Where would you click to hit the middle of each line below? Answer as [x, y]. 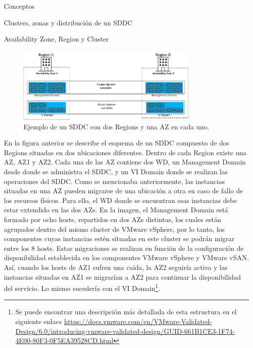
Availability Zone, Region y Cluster [56, 39]
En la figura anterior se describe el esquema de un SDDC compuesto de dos [117, 143]
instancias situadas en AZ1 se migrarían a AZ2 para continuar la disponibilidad [123, 276]
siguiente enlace [39, 321]
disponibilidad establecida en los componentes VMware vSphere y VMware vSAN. [126, 257]
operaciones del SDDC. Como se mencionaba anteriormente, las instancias [114, 181]
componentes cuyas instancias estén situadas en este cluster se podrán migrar [119, 238]
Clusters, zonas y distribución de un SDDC [68, 22]
